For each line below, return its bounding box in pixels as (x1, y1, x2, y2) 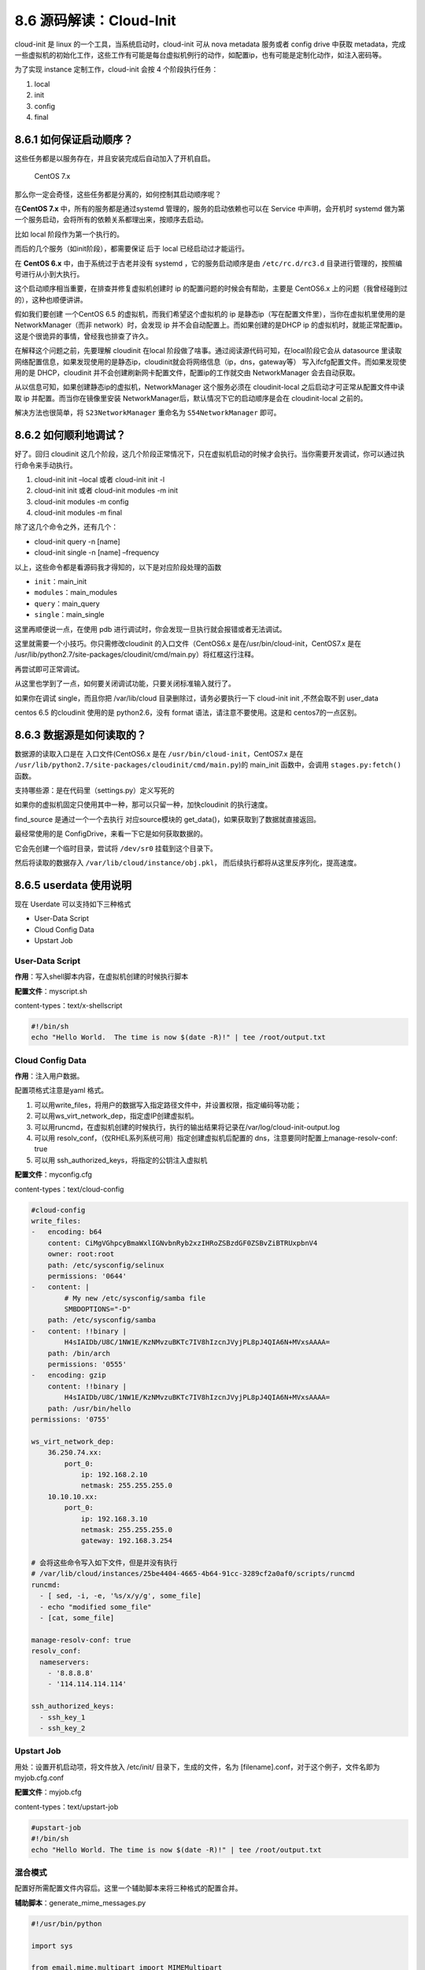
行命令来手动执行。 (14, 460, 77, 470)
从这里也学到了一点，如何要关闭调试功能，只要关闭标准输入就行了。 (14, 678, 235, 689)
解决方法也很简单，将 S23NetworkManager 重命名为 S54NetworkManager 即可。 (14, 408, 281, 418)
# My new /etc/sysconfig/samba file (64, 1293, 206, 1303)
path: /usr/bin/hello (47, 1403, 131, 1413)
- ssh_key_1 (39, 1712, 86, 1722)
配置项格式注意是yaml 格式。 (14, 1086, 109, 1095)
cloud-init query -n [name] (34, 537, 121, 546)
